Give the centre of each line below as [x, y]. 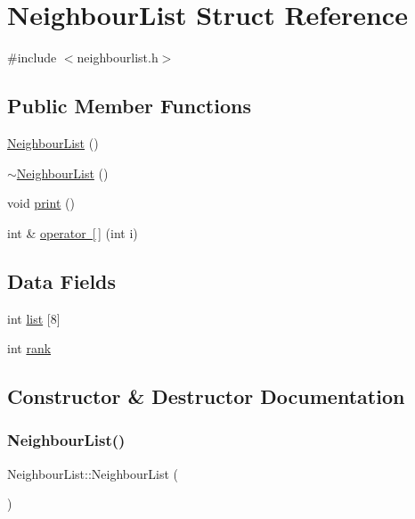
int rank [29, 348]
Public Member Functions [129, 106]
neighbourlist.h [118, 58]
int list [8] [34, 318]
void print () [41, 203]
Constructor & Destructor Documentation [206, 396]
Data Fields [62, 280]
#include [32, 58]
